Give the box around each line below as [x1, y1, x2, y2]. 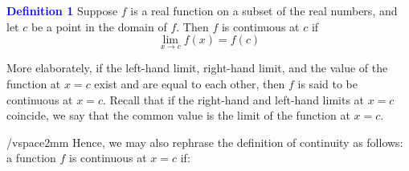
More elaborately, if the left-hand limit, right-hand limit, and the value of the [6, 59, 388, 76]
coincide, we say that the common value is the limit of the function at [6, 107, 350, 124]
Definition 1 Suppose [6, 2, 118, 18]
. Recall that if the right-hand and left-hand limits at [102, 91, 365, 108]
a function [6, 149, 56, 166]
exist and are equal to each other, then [94, 75, 285, 92]
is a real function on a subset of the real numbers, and [130, 2, 398, 18]
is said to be [297, 75, 358, 92]
